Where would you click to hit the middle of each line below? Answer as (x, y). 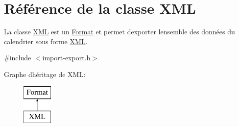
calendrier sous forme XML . (46, 41)
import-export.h (66, 58)
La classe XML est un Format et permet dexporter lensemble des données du (119, 32)
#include (18, 58)
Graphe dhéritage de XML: (45, 74)
